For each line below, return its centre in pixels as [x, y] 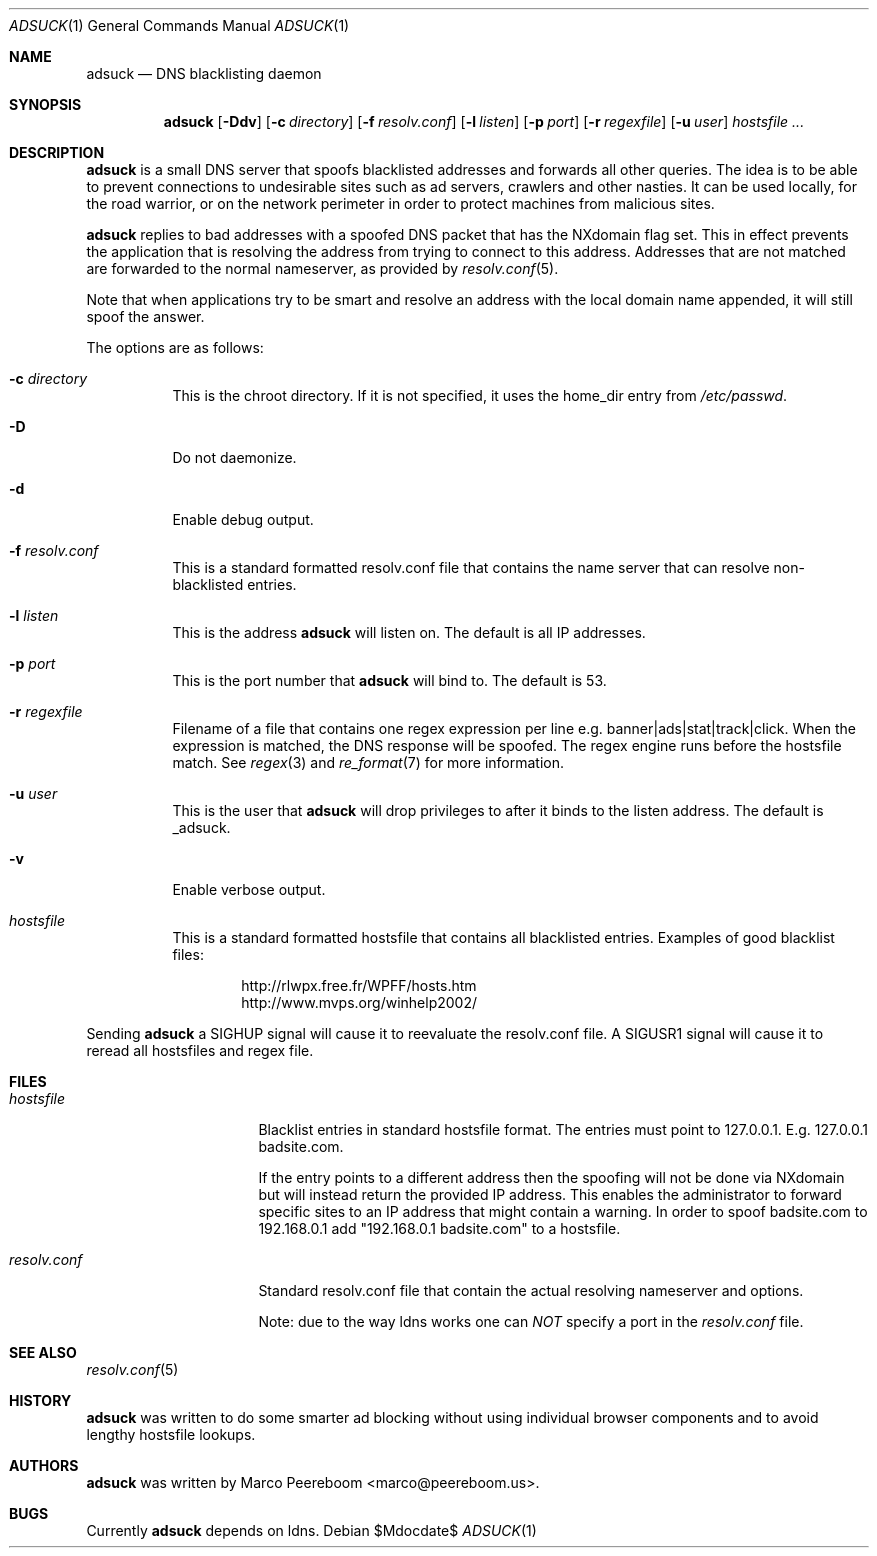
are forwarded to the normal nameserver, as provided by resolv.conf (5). [322, 268]
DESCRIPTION [57, 152]
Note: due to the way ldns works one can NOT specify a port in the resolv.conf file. [531, 1321]
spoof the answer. [145, 316]
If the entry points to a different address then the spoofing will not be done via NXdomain [551, 1177]
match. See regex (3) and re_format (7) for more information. [368, 762]
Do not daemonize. [234, 457]
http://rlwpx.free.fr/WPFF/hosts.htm [359, 985]
